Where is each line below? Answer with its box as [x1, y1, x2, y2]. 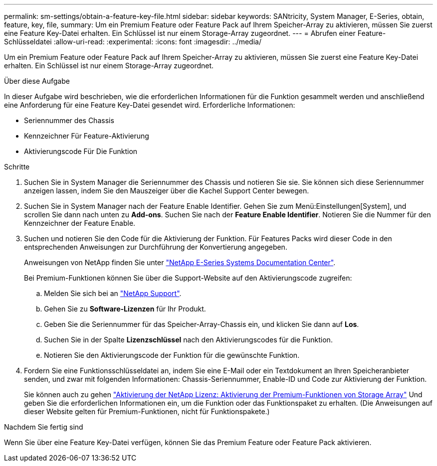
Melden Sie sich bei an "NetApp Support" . [44, 289, 182, 298]
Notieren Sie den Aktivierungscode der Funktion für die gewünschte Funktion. [44, 351, 300, 359]
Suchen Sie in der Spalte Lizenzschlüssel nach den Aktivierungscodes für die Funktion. [44, 335, 333, 344]
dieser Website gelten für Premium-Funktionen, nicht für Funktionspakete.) [24, 407, 270, 416]
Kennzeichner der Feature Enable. [24, 219, 136, 227]
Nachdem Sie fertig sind [4, 423, 83, 431]
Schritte [4, 162, 30, 171]
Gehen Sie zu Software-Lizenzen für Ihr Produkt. [44, 305, 206, 313]
